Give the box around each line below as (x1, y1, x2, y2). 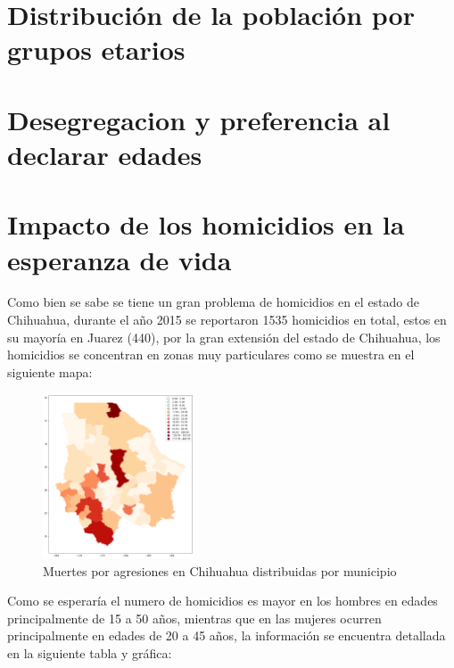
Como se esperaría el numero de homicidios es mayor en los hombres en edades (7, 591, 438, 610)
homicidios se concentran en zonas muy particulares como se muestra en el (7, 345, 415, 364)
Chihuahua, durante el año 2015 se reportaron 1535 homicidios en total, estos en (7, 310, 447, 329)
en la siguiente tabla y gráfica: (7, 643, 172, 662)
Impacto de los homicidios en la (7, 206, 405, 243)
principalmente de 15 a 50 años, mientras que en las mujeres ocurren (7, 608, 382, 627)
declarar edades (7, 136, 202, 172)
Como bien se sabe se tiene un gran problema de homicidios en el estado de (7, 293, 420, 311)
